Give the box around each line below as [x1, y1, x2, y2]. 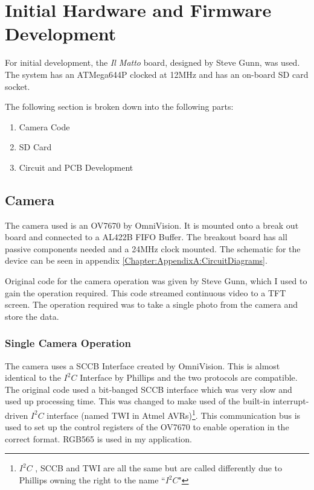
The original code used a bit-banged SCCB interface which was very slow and [5, 383, 292, 395]
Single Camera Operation [5, 336, 131, 351]
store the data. [5, 310, 59, 322]
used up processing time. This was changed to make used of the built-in [5, 395, 271, 407]
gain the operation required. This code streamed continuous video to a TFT [5, 286, 286, 299]
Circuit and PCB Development [19, 161, 133, 173]
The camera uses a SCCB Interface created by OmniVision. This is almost [5, 359, 280, 372]
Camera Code [19, 120, 70, 133]
